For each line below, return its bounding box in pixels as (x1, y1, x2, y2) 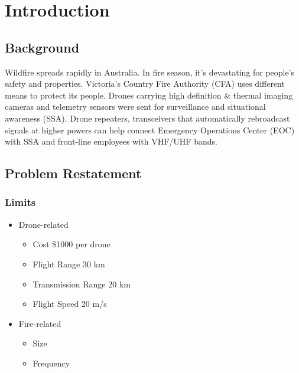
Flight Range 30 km (32, 257, 105, 270)
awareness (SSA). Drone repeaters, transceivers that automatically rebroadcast (5, 112, 290, 124)
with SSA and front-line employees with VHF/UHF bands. (5, 135, 217, 148)
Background (5, 38, 80, 56)
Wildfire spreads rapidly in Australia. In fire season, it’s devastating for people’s (5, 66, 295, 78)
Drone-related (18, 218, 69, 230)
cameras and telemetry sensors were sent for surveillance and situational (5, 100, 266, 113)
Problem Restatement (5, 164, 142, 182)
